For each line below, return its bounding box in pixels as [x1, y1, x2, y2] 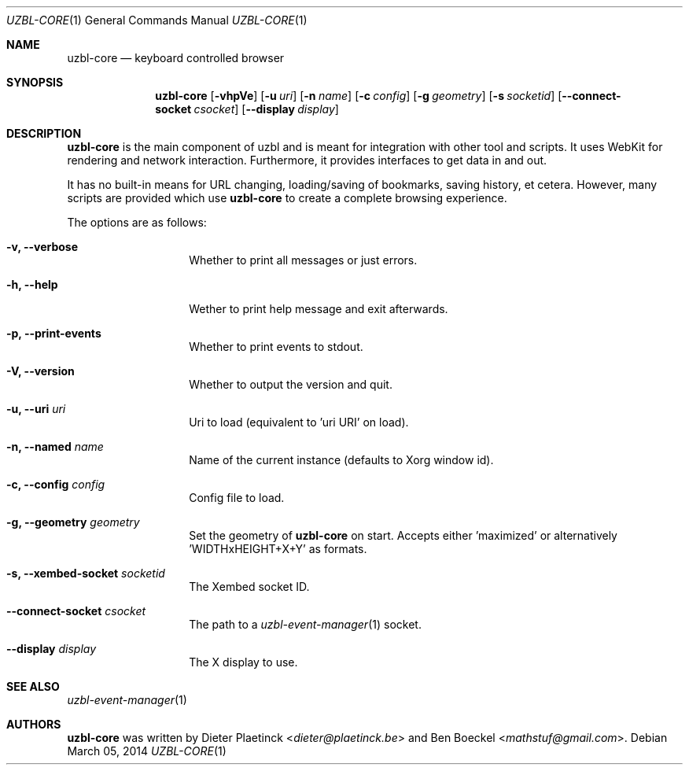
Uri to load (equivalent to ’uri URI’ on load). [189, 415, 409, 429]
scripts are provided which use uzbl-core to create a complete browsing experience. [67, 191, 507, 205]
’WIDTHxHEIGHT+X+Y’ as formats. [189, 542, 367, 555]
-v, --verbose [6, 240, 79, 253]
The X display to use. [189, 655, 298, 669]
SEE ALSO [6, 680, 60, 693]
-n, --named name [6, 440, 104, 453]
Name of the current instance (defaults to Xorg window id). [189, 453, 494, 467]
